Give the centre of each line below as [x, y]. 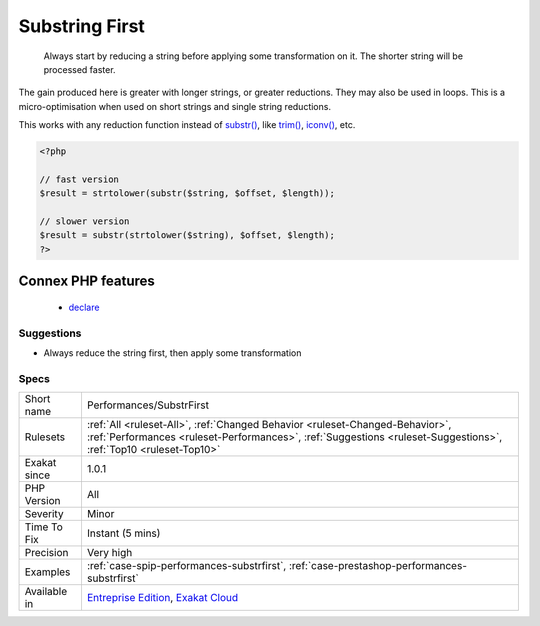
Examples [47, 572]
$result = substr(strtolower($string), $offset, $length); [187, 235]
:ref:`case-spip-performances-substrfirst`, [186, 566]
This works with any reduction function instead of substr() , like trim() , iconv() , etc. [187, 125]
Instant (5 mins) [123, 533]
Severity [44, 514]
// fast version [79, 179]
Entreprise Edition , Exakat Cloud [162, 598]
